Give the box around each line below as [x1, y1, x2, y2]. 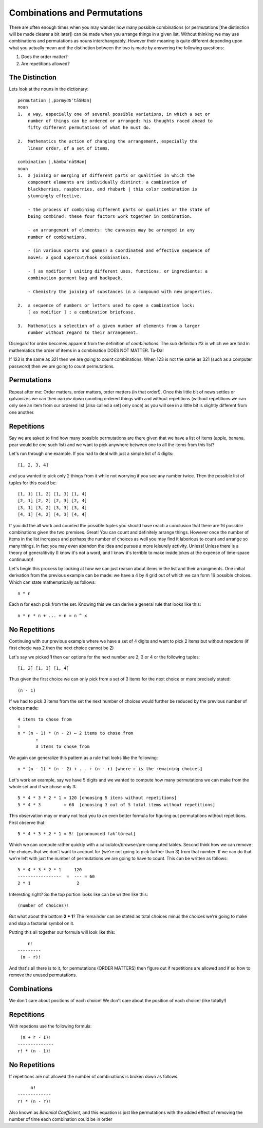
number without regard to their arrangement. [27, 330, 139, 335]
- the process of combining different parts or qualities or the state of [27, 207, 210, 212]
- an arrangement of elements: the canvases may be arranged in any [27, 227, 195, 233]
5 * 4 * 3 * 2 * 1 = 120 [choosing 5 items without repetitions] [18, 795, 177, 800]
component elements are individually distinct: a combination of [27, 180, 188, 185]
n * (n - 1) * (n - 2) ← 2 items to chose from [18, 730, 133, 736]
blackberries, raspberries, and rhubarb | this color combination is [27, 186, 198, 192]
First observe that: [9, 820, 46, 825]
